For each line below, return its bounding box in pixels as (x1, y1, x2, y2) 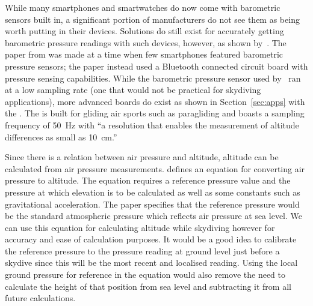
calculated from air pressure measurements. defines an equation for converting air (5, 162, 305, 175)
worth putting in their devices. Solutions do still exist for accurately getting (5, 25, 284, 37)
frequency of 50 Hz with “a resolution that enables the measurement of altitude (5, 118, 299, 131)
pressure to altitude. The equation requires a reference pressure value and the (5, 174, 291, 187)
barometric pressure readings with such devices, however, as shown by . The (5, 36, 287, 49)
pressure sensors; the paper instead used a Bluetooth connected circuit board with (5, 59, 308, 72)
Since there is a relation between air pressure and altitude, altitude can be (5, 151, 279, 163)
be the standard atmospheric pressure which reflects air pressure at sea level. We (5, 209, 302, 222)
